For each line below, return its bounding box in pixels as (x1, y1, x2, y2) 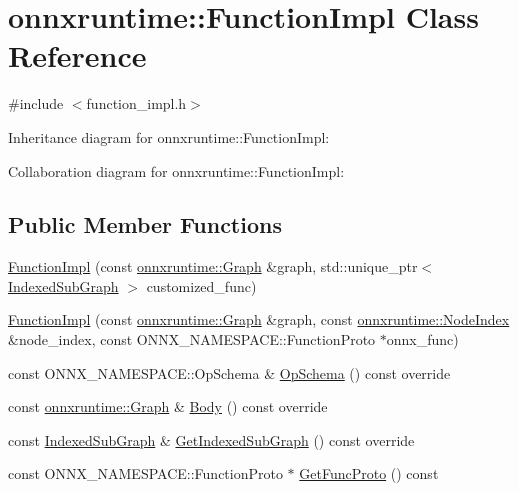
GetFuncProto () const (299, 463, 439, 484)
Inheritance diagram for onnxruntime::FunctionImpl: (8, 126, 330, 147)
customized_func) (146, 275, 257, 296)
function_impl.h (86, 93, 187, 114)
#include (8, 93, 64, 114)
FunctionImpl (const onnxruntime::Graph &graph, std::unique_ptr (8, 256, 418, 277)
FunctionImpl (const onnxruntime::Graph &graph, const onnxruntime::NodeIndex (8, 309, 510, 330)
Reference (8, 35, 147, 76)
